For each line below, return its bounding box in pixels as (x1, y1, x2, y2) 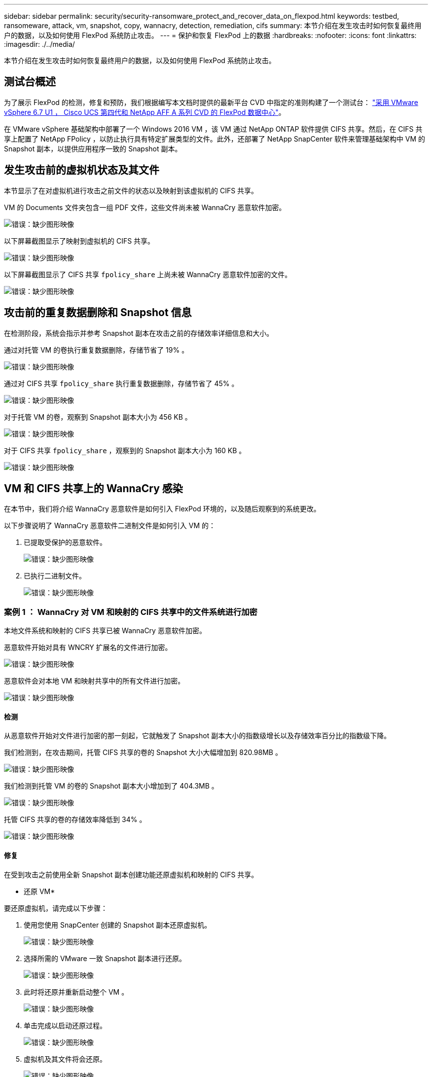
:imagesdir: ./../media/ (4, 40, 75, 48)
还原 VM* (24, 887, 55, 896)
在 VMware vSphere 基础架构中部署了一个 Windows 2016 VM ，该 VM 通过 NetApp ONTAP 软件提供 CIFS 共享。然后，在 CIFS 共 (4, 124, 423, 133)
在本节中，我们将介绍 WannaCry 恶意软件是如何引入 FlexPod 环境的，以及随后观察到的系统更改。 (4, 504, 321, 513)
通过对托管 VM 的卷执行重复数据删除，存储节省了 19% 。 (4, 345, 189, 354)
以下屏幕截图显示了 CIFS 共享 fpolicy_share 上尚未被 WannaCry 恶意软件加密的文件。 (4, 270, 292, 279)
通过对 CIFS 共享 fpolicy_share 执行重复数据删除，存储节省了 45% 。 (4, 379, 239, 388)
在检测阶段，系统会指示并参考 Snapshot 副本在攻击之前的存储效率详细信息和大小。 (4, 328, 274, 337)
